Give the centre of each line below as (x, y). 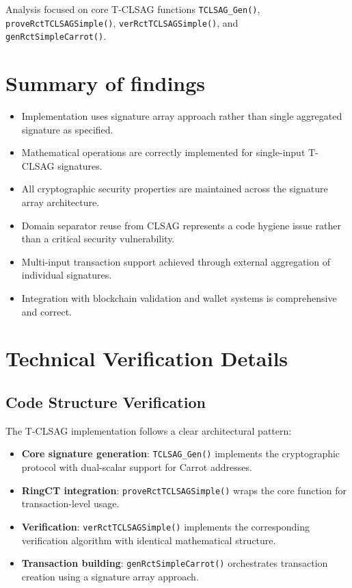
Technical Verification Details (147, 358)
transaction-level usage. (70, 503)
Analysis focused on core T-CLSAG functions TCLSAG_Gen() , (133, 9)
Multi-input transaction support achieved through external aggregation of (176, 261)
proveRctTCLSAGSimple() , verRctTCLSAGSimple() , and (122, 22)
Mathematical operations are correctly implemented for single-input (163, 152)
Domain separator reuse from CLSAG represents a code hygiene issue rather (181, 225)
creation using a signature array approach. (110, 576)
